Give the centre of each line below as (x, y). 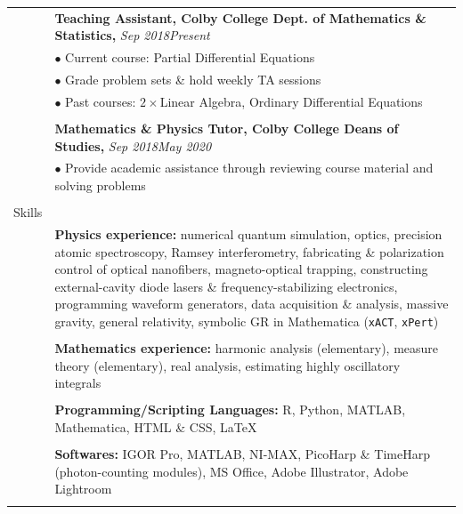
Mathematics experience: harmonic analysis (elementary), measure (247, 348)
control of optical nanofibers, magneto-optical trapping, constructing (241, 269)
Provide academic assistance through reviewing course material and (249, 168)
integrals (78, 383)
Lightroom (83, 489)
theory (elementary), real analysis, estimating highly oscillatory (227, 365)
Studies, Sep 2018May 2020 (133, 145)
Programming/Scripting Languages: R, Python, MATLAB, (230, 410)
